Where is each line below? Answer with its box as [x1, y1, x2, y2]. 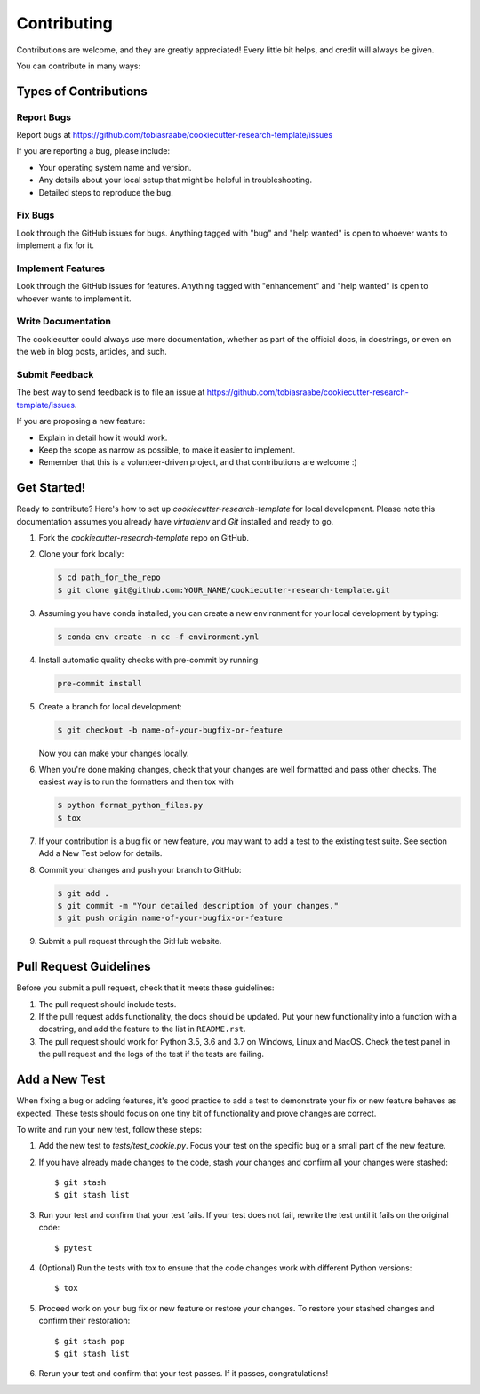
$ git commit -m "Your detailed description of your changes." [57, 901, 340, 910]
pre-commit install [57, 678, 142, 688]
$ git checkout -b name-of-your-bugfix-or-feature [57, 725, 284, 735]
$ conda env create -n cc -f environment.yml [57, 631, 260, 642]
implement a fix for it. [16, 240, 95, 251]
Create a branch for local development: [38, 701, 182, 711]
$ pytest [54, 1243, 92, 1253]
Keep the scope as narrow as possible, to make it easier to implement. [38, 445, 296, 455]
